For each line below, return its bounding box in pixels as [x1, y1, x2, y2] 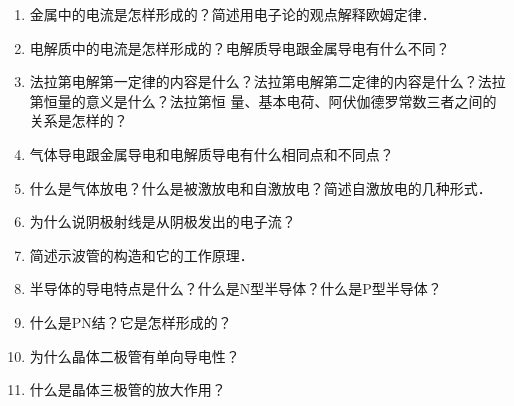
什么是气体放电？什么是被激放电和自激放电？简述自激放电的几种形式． [29, 177, 492, 198]
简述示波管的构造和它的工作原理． [29, 244, 254, 265]
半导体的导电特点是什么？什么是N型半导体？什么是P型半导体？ [29, 278, 442, 299]
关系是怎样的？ [29, 110, 128, 131]
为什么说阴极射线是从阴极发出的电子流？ [29, 211, 296, 232]
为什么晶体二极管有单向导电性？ [29, 345, 240, 366]
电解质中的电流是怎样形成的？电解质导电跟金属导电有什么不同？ [29, 37, 450, 58]
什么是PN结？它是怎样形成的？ [29, 311, 232, 332]
